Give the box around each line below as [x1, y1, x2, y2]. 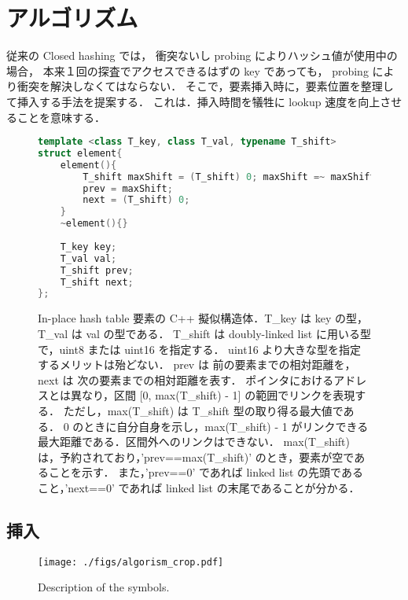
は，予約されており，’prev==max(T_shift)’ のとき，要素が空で [38, 448, 355, 465]
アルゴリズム [6, 2, 138, 34]
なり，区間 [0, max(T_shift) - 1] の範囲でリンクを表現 [81, 387, 355, 403]
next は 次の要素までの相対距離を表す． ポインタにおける [38, 371, 334, 388]
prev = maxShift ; [83, 182, 173, 194]
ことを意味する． [17, 109, 105, 125]
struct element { [38, 147, 123, 159]
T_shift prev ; [60, 264, 134, 276]
